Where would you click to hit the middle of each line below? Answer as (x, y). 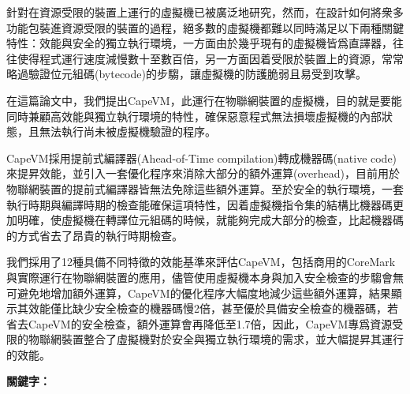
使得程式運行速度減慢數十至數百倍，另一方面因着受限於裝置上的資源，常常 (210, 58)
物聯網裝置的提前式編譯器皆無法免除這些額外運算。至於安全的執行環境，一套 (205, 188)
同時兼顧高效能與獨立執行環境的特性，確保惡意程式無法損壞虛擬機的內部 (194, 116)
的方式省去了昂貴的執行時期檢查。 (95, 235)
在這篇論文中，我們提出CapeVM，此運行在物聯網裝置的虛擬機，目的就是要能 (204, 100)
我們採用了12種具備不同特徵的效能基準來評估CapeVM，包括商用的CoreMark (201, 262)
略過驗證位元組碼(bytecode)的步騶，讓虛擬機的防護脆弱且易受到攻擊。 (186, 74)
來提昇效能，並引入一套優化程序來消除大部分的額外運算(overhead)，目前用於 (203, 173)
